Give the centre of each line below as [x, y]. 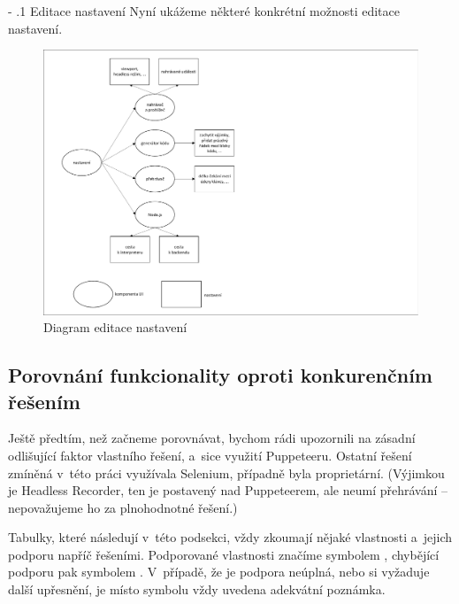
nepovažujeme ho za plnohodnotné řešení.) [123, 507]
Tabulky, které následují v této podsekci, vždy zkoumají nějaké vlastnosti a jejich [230, 537]
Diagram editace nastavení [115, 327]
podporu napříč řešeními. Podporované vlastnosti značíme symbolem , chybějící [224, 554]
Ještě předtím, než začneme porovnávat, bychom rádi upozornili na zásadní [212, 438]
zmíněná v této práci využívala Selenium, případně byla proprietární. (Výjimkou [226, 472]
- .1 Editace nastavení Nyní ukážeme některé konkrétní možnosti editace [204, 11]
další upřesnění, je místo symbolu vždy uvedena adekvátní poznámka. [197, 589]
